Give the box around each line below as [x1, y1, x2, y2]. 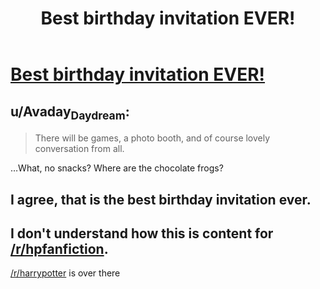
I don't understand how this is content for [10, 225, 274, 242]
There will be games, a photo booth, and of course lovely [34, 132, 271, 144]
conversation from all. [34, 143, 125, 155]
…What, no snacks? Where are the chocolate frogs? [10, 162, 224, 174]
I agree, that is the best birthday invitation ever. [10, 191, 312, 208]
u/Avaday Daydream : [10, 103, 130, 122]
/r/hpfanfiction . [10, 240, 109, 257]
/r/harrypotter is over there [10, 267, 121, 279]
